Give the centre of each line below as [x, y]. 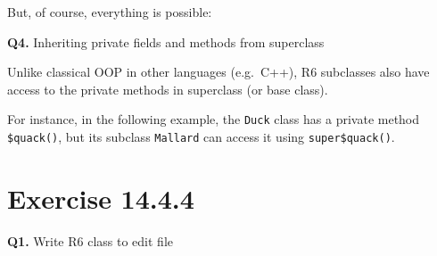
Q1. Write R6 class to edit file [90, 240]
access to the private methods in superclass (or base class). [168, 89]
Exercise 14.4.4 [101, 198]
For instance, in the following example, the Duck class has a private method [214, 119]
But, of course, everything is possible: [110, 12]
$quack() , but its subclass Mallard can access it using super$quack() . [201, 137]
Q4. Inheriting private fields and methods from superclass [166, 41]
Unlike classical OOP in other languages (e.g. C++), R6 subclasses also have [218, 72]
